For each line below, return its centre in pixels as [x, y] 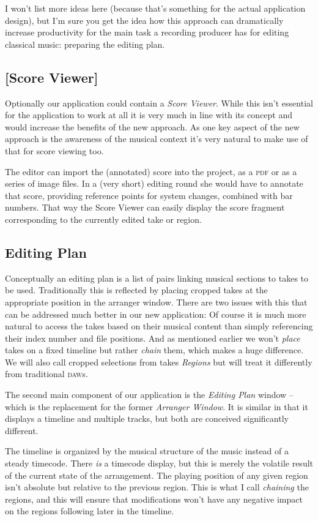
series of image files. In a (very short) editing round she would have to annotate [154, 183]
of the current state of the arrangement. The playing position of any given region [157, 475]
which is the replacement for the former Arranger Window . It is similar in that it [157, 406]
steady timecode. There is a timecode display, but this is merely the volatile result [159, 463]
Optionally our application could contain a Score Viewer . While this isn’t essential [159, 103]
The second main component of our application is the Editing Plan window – [149, 395]
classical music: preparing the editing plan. [85, 44]
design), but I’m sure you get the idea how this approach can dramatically [144, 20]
